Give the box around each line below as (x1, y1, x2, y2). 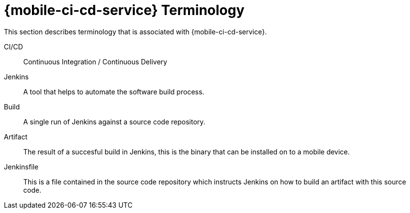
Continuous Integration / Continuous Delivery (23, 57, 167, 66)
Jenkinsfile (4, 162, 39, 171)
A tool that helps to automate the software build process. (23, 87, 205, 96)
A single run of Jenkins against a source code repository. (23, 117, 205, 126)
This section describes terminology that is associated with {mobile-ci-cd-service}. (4, 27, 267, 36)
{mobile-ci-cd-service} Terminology (4, 2, 245, 18)
